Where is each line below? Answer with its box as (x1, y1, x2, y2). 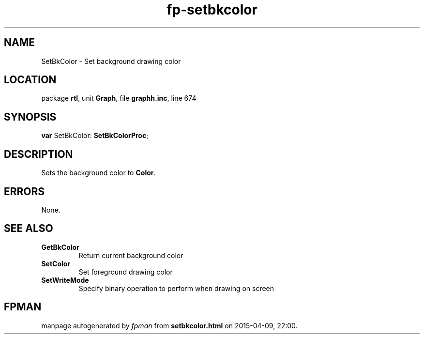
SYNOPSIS (4, 110, 57, 123)
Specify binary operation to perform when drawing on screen (78, 284, 274, 292)
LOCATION (4, 74, 57, 86)
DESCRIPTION (4, 148, 73, 160)
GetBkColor (41, 243, 79, 251)
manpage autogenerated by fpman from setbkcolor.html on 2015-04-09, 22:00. (41, 321, 298, 330)
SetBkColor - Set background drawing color (41, 57, 181, 65)
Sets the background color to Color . (41, 169, 156, 177)
